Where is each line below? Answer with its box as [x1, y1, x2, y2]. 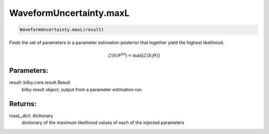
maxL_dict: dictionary [9, 113, 53, 119]
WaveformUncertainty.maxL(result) [19, 27, 104, 32]
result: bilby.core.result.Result [9, 80, 71, 86]
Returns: [9, 100, 37, 108]
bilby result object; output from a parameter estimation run [21, 86, 142, 92]
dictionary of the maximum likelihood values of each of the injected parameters [21, 120, 184, 126]
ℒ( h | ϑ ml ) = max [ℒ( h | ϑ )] [108, 52, 160, 58]
